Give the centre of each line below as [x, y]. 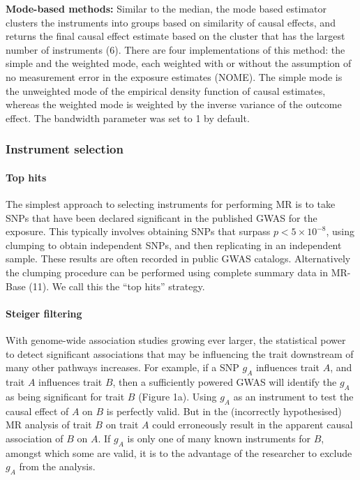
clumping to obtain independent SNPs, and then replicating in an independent [174, 245]
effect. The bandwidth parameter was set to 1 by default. [128, 118]
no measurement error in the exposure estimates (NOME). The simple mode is [174, 76]
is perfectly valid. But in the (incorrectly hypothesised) [224, 411]
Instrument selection [65, 149]
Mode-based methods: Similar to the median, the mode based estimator [166, 8]
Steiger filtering [44, 313]
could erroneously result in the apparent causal [253, 425]
